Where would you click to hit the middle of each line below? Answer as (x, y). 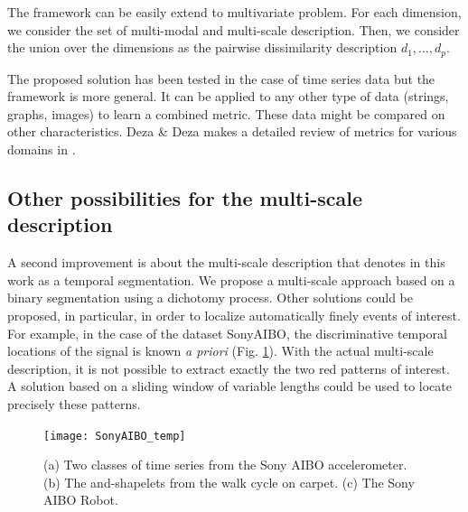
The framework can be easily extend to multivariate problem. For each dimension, (234, 12)
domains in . (42, 149)
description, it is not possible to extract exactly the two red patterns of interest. (229, 368)
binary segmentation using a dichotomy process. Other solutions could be (210, 298)
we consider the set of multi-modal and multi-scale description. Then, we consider (234, 29)
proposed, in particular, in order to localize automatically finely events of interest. (234, 315)
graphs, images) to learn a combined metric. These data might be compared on (226, 113)
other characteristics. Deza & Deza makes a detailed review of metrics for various (232, 131)
